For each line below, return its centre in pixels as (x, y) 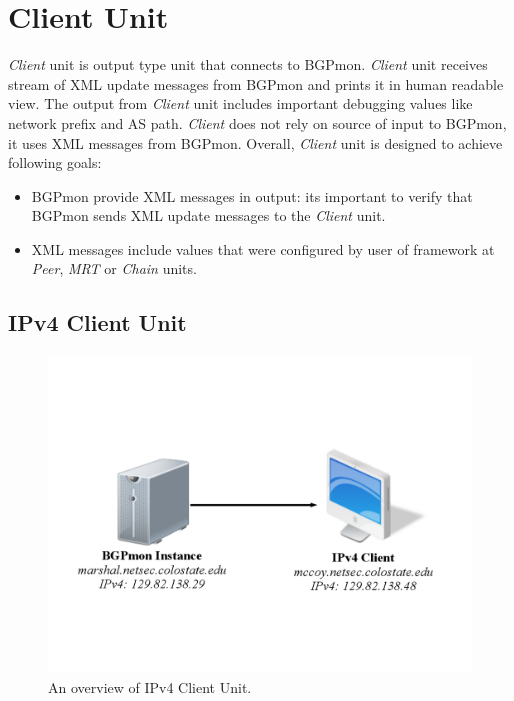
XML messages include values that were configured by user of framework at (263, 248)
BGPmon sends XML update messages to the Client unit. (208, 215)
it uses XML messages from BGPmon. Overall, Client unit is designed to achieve (255, 142)
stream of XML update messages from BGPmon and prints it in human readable (256, 83)
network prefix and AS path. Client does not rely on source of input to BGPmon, (257, 122)
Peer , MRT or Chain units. (114, 268)
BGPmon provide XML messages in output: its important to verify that (252, 195)
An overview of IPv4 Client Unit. (150, 686)
